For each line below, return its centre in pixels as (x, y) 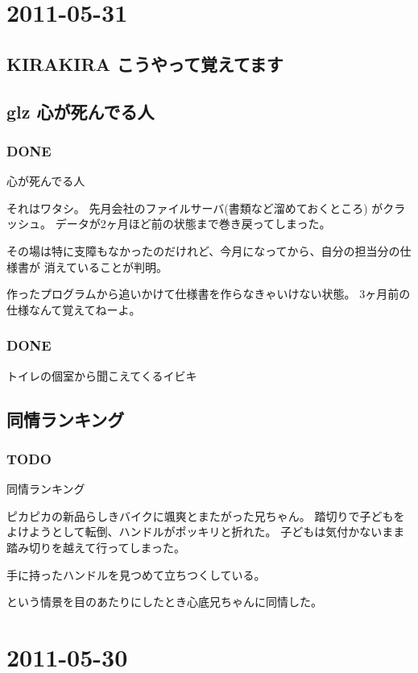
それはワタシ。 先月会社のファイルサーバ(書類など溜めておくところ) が (195, 208)
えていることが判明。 (111, 266)
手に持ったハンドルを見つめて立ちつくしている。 (136, 574)
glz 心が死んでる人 (81, 111)
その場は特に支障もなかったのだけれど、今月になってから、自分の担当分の (203, 250)
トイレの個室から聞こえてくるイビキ (102, 375)
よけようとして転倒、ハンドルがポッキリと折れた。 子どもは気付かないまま (206, 532)
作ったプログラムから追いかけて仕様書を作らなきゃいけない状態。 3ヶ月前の (209, 294)
